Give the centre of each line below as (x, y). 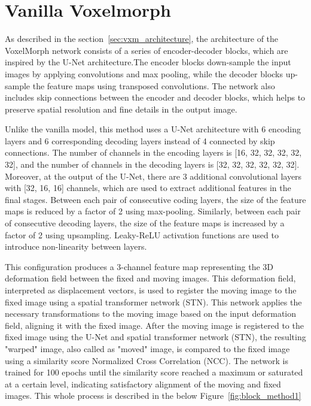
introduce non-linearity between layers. (76, 246)
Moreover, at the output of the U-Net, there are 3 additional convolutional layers (153, 176)
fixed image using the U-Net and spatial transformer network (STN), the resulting (155, 337)
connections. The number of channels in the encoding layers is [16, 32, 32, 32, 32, (153, 152)
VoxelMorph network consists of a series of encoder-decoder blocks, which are (147, 50)
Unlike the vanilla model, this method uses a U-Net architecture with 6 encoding (153, 129)
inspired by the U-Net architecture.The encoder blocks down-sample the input (148, 62)
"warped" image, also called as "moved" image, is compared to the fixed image (147, 348)
